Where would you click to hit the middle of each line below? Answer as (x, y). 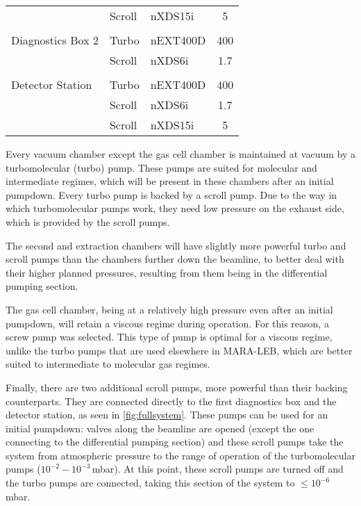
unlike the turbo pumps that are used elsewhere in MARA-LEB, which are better (179, 350)
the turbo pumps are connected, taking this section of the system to (150, 483)
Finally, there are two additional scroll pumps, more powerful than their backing (177, 387)
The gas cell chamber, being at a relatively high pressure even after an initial (169, 309)
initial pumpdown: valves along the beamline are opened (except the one (160, 428)
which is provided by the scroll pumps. (88, 221)
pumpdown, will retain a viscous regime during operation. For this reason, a (167, 323)
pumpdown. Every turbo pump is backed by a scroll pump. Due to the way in (171, 194)
